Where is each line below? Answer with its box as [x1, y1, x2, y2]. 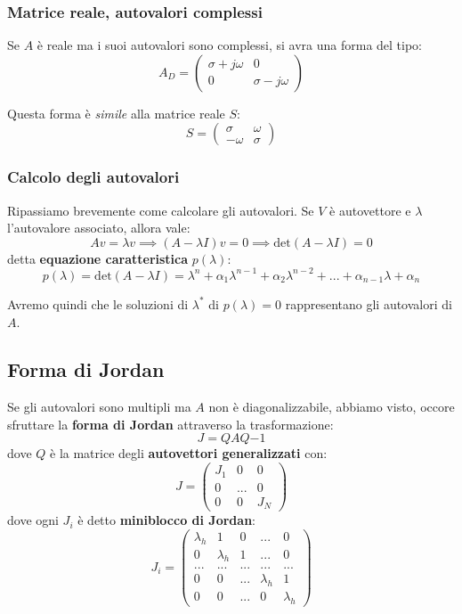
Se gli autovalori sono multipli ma [7, 397, 191, 416]
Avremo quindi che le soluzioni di [7, 294, 189, 313]
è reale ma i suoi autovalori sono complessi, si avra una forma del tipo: [36, 36, 423, 54]
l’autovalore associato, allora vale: [7, 218, 190, 237]
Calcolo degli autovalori [7, 166, 180, 188]
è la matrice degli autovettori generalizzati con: [50, 444, 328, 463]
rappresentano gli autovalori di [285, 294, 452, 313]
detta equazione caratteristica [7, 249, 189, 267]
